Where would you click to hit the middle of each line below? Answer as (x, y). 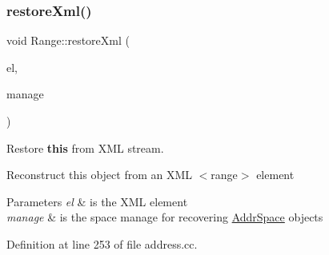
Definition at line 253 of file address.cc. (102, 243)
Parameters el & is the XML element (97, 201)
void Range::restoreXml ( (68, 40)
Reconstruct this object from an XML (100, 175)
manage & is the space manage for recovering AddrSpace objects (165, 217)
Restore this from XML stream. (85, 147)
